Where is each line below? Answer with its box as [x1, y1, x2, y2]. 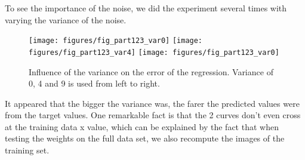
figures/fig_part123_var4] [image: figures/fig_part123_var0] [29, 48, 279, 57]
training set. [5, 144, 50, 156]
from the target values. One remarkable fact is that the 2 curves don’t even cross [5, 109, 301, 121]
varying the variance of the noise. [5, 13, 127, 26]
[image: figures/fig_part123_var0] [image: [29, 36, 203, 45]
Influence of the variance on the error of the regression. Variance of [29, 65, 273, 78]
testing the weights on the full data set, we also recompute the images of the [5, 132, 285, 144]
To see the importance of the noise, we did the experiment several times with [5, 2, 287, 14]
